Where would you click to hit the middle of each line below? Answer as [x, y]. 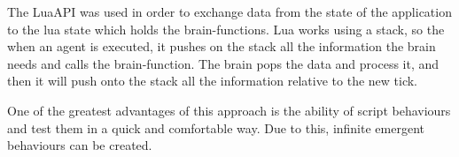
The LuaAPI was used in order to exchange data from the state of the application [229, 11]
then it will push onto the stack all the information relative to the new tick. [213, 81]
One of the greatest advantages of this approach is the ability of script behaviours [229, 110]
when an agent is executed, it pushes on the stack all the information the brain [222, 46]
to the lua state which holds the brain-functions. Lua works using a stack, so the [226, 29]
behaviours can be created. [80, 145]
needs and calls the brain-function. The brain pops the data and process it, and [223, 63]
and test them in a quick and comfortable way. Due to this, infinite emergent [216, 127]
